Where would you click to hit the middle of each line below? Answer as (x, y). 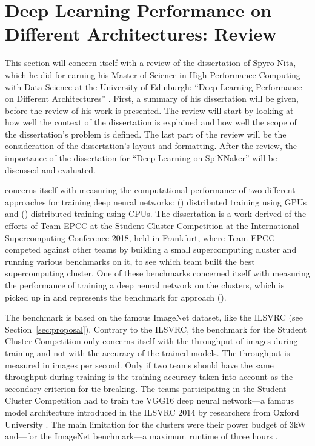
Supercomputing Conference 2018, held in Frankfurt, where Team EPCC (140, 237)
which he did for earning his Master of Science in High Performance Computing (153, 74)
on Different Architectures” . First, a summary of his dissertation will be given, (152, 98)
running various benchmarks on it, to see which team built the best (130, 261)
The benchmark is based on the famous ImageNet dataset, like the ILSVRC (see (154, 317)
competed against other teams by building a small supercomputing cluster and (151, 249)
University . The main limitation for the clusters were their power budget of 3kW (156, 424)
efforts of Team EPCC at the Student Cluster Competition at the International (152, 226)
